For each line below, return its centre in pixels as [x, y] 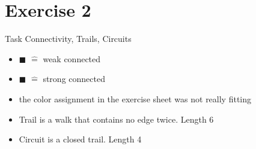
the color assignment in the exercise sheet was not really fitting [135, 98]
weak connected [72, 58]
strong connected [74, 79]
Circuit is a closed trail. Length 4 [80, 139]
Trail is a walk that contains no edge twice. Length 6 [116, 119]
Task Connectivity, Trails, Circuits [68, 39]
